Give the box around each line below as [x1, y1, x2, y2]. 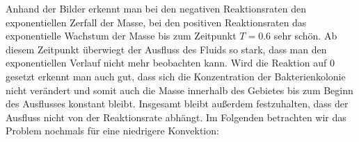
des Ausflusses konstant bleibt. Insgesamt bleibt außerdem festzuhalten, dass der [6, 96, 349, 111]
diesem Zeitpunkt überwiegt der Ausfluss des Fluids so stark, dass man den [6, 42, 327, 56]
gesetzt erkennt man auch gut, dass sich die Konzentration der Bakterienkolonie [6, 69, 346, 83]
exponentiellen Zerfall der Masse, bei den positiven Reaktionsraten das [6, 15, 307, 29]
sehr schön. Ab [273, 28, 337, 43]
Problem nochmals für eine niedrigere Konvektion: [6, 123, 219, 138]
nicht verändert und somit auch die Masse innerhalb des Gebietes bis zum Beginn [6, 82, 353, 97]
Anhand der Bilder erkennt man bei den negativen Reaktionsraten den [6, 1, 306, 15]
